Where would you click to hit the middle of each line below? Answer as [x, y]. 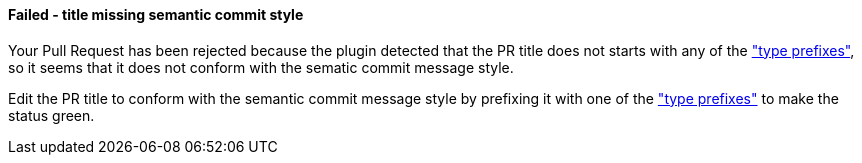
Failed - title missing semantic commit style [156, 14]
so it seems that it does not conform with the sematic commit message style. [261, 67]
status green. [51, 115]
